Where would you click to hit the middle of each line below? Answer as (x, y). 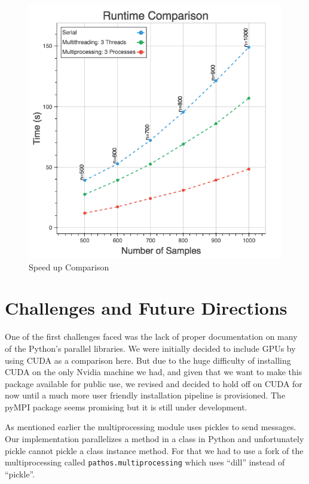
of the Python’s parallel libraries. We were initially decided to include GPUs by (150, 348)
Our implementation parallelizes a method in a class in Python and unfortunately (154, 439)
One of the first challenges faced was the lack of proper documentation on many (151, 337)
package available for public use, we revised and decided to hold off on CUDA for (154, 383)
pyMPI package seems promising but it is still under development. (126, 407)
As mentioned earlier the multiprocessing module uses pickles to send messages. (151, 427)
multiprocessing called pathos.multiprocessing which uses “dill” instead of (145, 462)
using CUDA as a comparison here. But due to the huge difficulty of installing (148, 360)
